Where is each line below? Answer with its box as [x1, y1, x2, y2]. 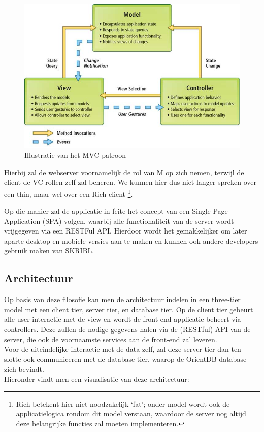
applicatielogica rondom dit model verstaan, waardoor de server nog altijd [16, 408, 246, 419]
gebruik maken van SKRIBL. [4, 245, 94, 256]
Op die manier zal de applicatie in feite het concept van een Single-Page [4, 206, 228, 216]
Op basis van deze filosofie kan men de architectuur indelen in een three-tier [4, 294, 241, 305]
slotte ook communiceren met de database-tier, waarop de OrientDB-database [4, 353, 247, 364]
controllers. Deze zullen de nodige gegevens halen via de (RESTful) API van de [4, 324, 251, 335]
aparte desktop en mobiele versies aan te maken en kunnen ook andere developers [4, 235, 258, 246]
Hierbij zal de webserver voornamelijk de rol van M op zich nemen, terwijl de [4, 167, 244, 177]
